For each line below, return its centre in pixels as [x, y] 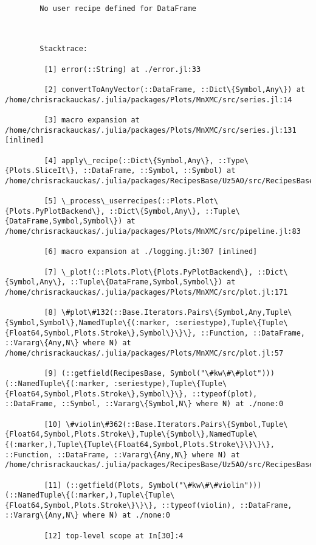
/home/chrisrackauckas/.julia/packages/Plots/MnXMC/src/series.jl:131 [151, 130]
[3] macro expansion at [92, 120]
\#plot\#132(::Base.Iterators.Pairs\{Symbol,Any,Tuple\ [177, 313]
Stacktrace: [64, 49]
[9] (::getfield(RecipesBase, [105, 374]
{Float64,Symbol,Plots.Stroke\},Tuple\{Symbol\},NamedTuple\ [131, 434]
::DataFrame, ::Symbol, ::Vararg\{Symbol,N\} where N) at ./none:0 [144, 404]
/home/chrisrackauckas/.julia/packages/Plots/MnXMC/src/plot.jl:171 [146, 293]
